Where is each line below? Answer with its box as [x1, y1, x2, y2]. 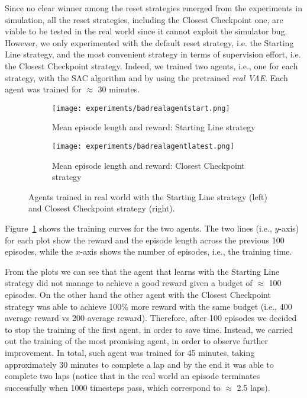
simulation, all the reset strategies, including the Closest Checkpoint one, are [5, 13, 283, 25]
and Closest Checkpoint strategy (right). [28, 202, 175, 214]
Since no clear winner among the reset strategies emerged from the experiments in [5, 2, 302, 14]
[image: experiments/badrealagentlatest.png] [52, 142, 234, 150]
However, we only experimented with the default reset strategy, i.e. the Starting [5, 36, 294, 49]
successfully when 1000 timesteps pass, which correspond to [5, 381, 221, 393]
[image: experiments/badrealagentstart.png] [52, 104, 230, 113]
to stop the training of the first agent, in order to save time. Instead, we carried [5, 323, 293, 335]
